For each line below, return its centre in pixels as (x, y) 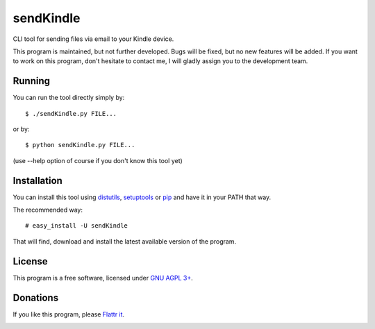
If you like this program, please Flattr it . (69, 314)
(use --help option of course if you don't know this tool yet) (98, 160)
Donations (36, 297)
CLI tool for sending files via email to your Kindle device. (93, 39)
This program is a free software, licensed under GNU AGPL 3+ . (103, 278)
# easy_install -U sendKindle (77, 226)
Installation (37, 180)
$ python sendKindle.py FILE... (80, 145)
